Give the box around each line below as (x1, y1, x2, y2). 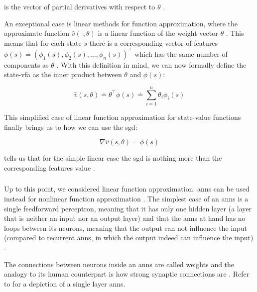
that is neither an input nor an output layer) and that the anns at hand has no (4, 213, 246, 223)
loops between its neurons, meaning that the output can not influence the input (4, 222, 247, 233)
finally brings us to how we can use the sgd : (4, 121, 137, 132)
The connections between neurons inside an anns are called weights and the (4, 259, 235, 269)
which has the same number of (134, 48, 228, 59)
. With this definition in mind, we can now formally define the (56, 59, 247, 70)
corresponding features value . (4, 162, 95, 173)
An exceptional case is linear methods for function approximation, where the (4, 18, 238, 28)
